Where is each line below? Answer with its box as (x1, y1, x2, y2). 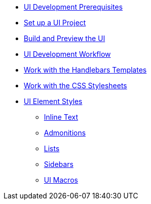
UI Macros (44, 176, 78, 184)
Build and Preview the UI (24, 34, 105, 43)
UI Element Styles (24, 97, 83, 106)
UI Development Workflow (24, 50, 111, 58)
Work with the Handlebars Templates (24, 65, 147, 74)
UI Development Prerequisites (24, 3, 123, 11)
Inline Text (44, 113, 78, 121)
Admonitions (44, 128, 86, 137)
